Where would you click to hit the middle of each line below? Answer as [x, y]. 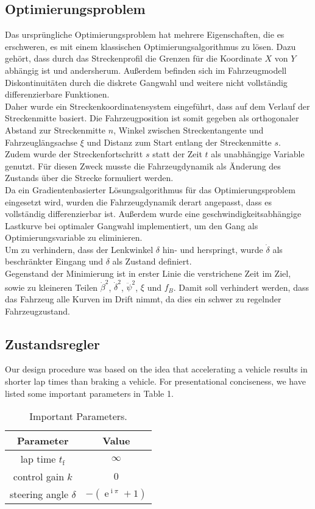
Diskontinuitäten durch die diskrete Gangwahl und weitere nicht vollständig [146, 82]
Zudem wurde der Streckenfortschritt [74, 154]
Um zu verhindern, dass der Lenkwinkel [79, 249]
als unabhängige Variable [258, 154]
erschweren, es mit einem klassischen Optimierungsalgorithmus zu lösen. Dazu [150, 46]
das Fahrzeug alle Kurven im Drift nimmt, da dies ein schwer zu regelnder [143, 298]
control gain [39, 477]
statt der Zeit [177, 154]
